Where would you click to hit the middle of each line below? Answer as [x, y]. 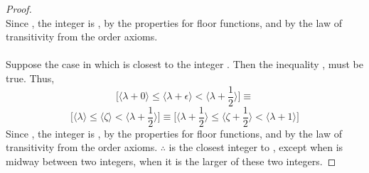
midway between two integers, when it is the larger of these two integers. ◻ [171, 161]
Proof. [19, 9]
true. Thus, [30, 78]
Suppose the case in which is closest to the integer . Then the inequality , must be [184, 64]
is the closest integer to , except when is [256, 147]
